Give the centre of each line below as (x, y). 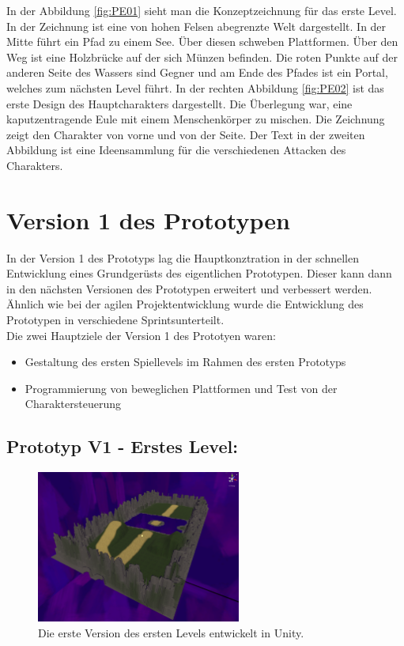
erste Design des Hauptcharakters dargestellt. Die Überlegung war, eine (179, 103)
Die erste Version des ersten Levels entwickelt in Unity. (171, 632)
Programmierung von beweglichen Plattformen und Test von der (181, 388)
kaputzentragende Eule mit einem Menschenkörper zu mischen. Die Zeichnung (196, 119)
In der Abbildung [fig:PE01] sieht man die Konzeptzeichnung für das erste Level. (202, 10)
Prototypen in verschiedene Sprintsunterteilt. (115, 320)
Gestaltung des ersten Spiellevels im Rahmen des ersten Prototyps (185, 362)
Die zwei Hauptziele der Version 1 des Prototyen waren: (141, 335)
